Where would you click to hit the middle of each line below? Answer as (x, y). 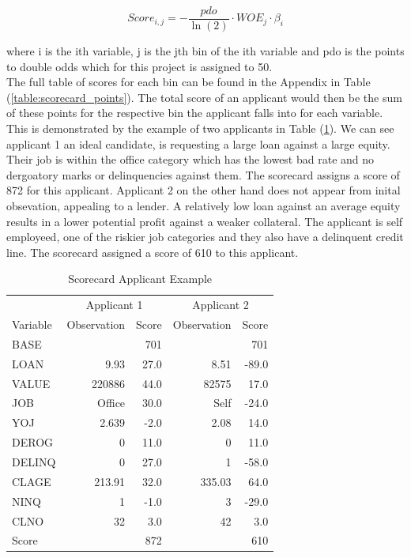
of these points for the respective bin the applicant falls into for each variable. (195, 113)
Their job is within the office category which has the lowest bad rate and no (190, 159)
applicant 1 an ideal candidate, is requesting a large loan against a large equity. (198, 143)
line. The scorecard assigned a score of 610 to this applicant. (153, 252)
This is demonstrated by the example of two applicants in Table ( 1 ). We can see (200, 128)
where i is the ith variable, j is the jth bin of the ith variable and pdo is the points (205, 51)
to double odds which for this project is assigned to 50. (140, 66)
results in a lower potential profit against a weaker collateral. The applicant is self (205, 221)
